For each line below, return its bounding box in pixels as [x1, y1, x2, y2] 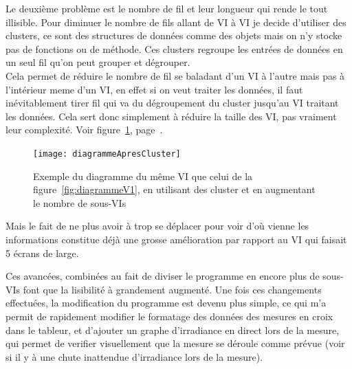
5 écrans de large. [5, 245, 79, 260]
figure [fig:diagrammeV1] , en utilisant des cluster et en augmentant [33, 182, 316, 197]
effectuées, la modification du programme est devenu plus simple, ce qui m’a [5, 295, 327, 310]
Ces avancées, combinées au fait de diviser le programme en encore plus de [5, 269, 320, 283]
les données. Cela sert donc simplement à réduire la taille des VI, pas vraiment [5, 109, 337, 123]
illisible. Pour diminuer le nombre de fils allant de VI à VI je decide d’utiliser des [5, 14, 346, 29]
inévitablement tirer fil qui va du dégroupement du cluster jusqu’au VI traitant [5, 96, 339, 110]
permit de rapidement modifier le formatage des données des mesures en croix [5, 309, 333, 323]
